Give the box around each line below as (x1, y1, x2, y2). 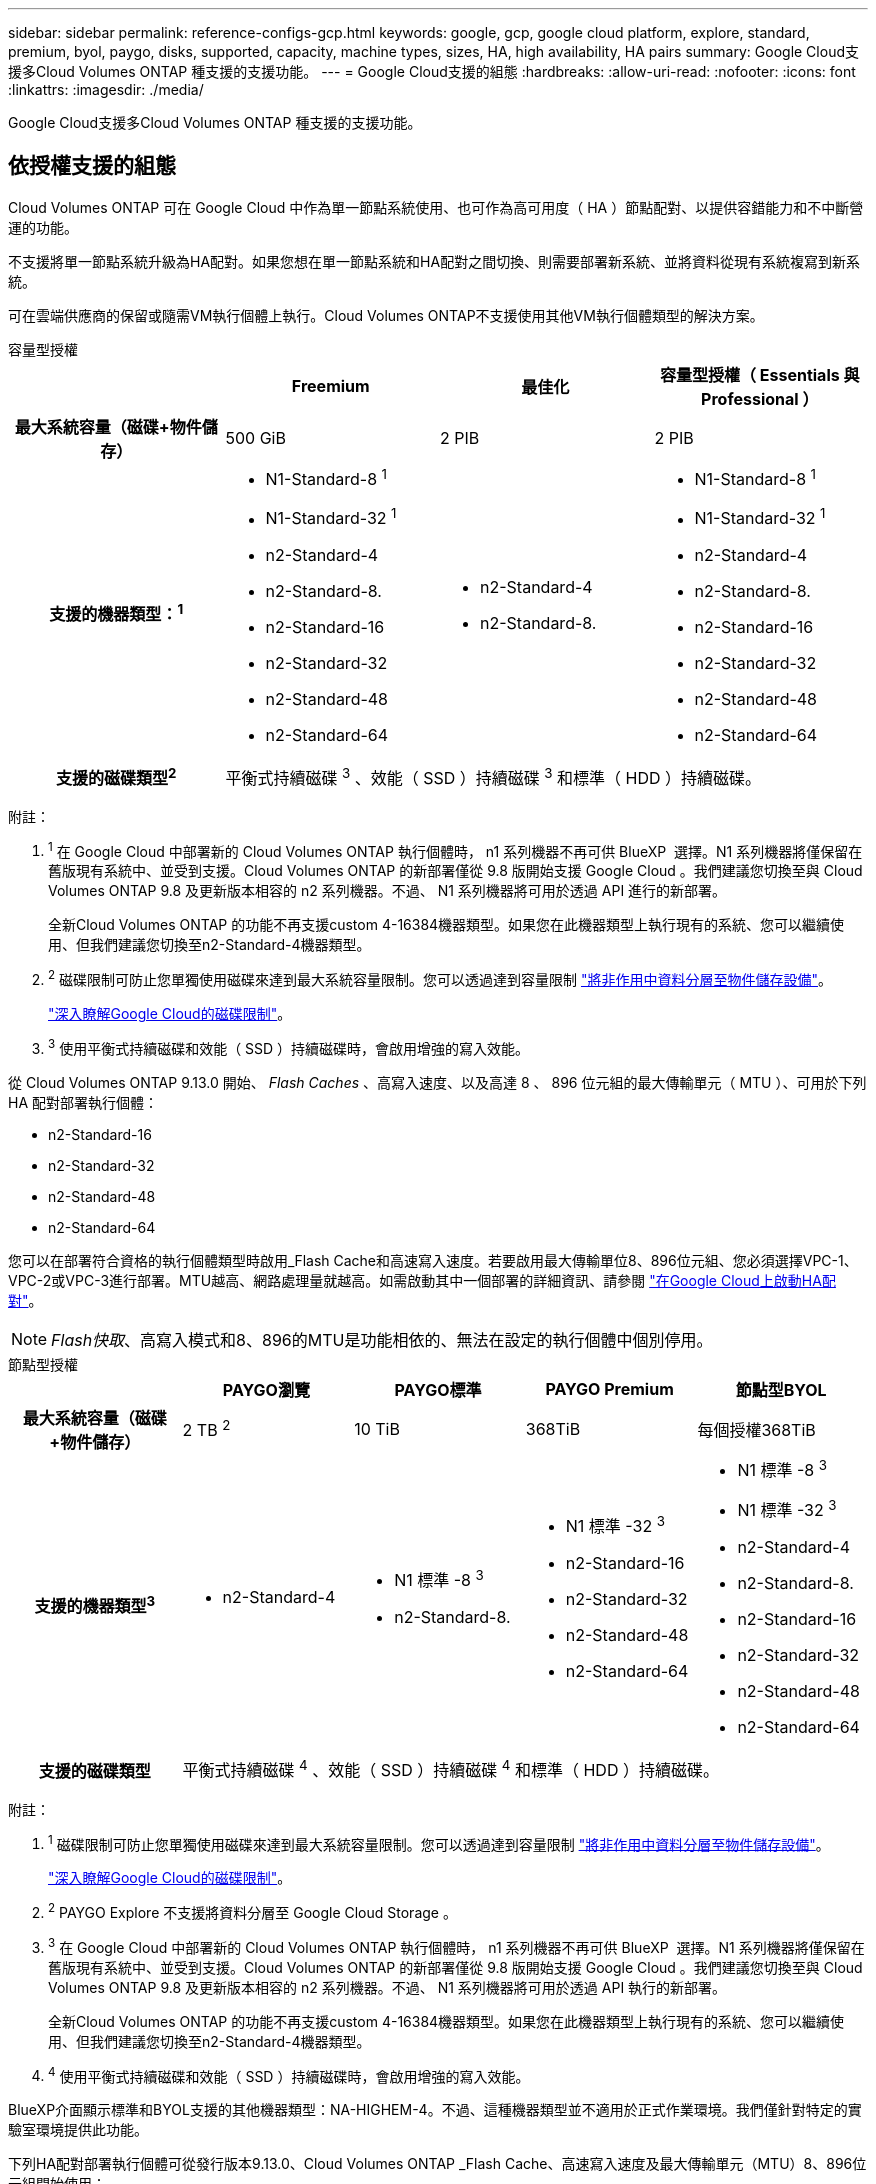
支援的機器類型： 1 (49, 601, 184, 625)
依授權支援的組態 (8, 153, 176, 179)
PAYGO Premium (545, 1378, 674, 1399)
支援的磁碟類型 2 (56, 764, 177, 788)
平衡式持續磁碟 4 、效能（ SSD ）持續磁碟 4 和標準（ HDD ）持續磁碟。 (182, 1757, 719, 1781)
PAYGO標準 (394, 1379, 482, 1400)
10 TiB (354, 1418, 400, 1439)
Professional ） (701, 388, 819, 409)
